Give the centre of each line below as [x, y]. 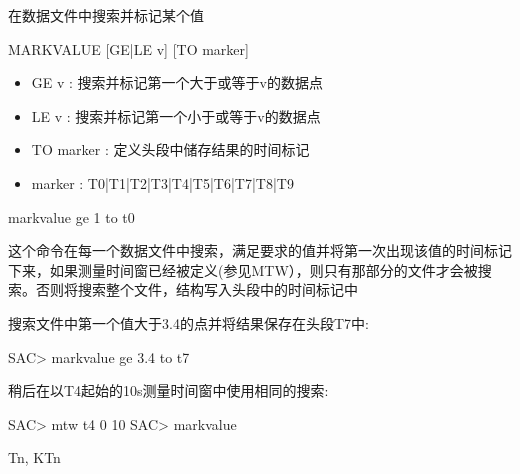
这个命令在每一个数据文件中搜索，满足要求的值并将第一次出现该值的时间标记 [260, 250]
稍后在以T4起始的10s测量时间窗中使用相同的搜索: [168, 390]
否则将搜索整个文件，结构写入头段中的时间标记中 [196, 289]
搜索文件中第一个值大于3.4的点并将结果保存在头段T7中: [188, 322]
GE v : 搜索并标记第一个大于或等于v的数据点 [177, 82]
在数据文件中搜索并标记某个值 [106, 15]
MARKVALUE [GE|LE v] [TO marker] [128, 48]
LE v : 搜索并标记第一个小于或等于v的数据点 [176, 115]
